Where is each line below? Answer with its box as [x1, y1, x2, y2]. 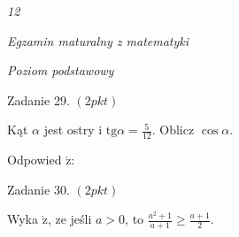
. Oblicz [151, 120, 195, 139]
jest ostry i [43, 120, 103, 139]
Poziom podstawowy [7, 61, 114, 80]
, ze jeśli [47, 210, 92, 228]
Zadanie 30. [7, 180, 70, 198]
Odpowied [7, 150, 62, 169]
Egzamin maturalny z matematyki [7, 31, 189, 50]
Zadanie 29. [7, 90, 70, 109]
